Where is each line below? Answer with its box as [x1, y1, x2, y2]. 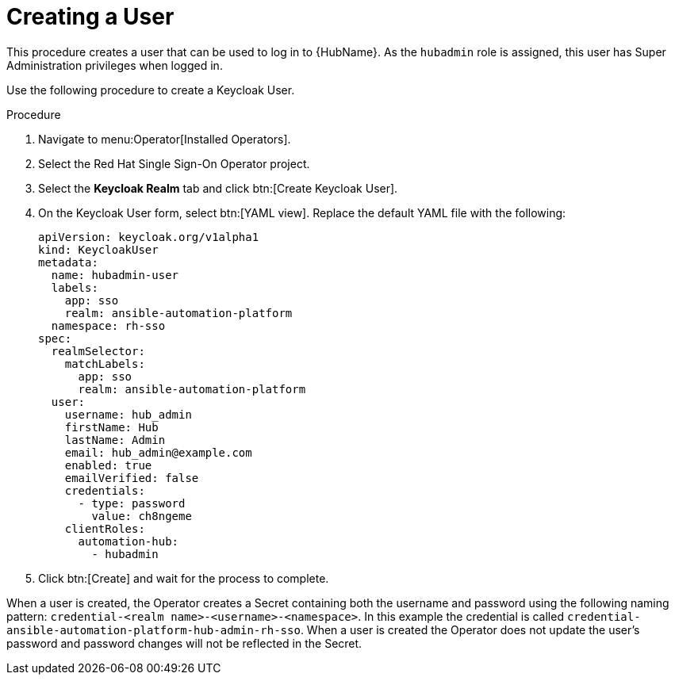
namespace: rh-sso [51, 319, 166, 332]
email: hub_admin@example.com [64, 446, 252, 459]
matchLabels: [64, 357, 145, 370]
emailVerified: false [64, 471, 199, 484]
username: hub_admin [64, 407, 192, 421]
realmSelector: [51, 344, 145, 358]
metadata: [38, 255, 98, 269]
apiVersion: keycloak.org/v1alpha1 [38, 230, 259, 243]
